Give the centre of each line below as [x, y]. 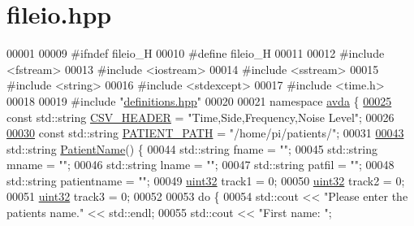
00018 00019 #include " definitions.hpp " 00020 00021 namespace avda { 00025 [199, 100]
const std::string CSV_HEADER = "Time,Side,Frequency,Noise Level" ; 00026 [201, 117]
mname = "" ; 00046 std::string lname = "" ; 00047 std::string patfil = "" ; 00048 [201, 165]
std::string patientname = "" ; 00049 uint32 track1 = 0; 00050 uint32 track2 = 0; [206, 180]
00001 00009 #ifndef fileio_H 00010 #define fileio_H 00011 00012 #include [196, 53]
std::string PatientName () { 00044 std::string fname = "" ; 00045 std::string [192, 148]
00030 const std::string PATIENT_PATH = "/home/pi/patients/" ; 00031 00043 [205, 133]
